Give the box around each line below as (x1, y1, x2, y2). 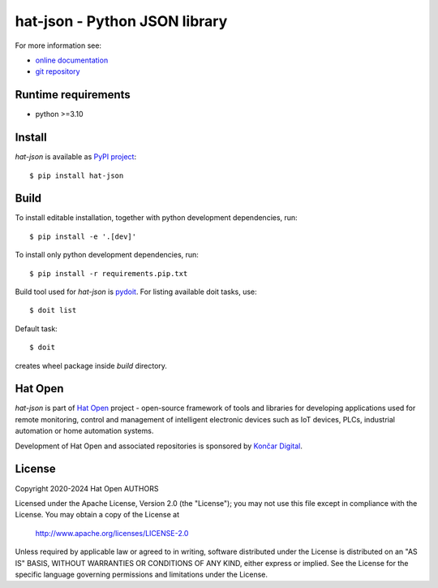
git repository (35, 67, 80, 76)
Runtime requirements (15, 88, 131, 102)
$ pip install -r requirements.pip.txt (29, 269, 188, 278)
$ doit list (29, 305, 77, 315)
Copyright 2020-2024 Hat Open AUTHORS (15, 483, 159, 493)
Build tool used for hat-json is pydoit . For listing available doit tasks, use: (15, 287, 257, 296)
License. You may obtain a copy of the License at (15, 510, 180, 520)
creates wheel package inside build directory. (15, 361, 168, 370)
